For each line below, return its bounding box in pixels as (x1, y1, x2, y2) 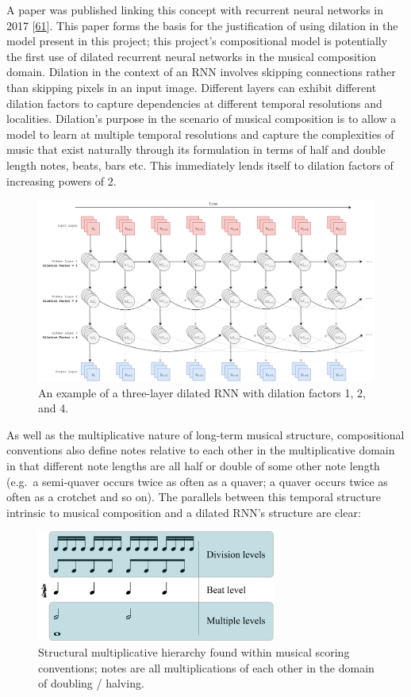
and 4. (38, 400, 69, 416)
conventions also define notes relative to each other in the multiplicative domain (6, 442, 395, 458)
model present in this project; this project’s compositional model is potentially (6, 33, 388, 49)
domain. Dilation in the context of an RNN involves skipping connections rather (6, 63, 396, 80)
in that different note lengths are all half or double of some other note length (6, 458, 380, 474)
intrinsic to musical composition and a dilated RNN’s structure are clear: (6, 504, 361, 520)
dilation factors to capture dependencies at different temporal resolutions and (6, 94, 382, 111)
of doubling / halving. (38, 675, 144, 691)
